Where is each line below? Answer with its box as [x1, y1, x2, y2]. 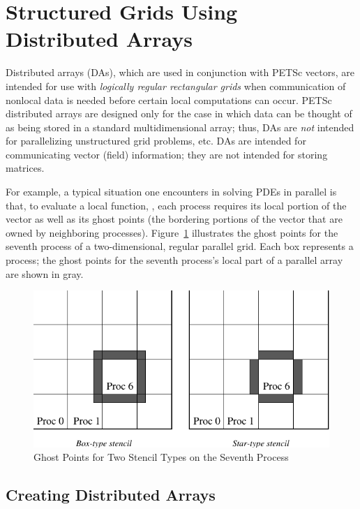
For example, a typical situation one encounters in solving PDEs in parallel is [6, 184, 337, 199]
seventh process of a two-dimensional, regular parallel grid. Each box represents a [6, 239, 354, 253]
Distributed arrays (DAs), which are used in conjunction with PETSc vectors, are [6, 65, 354, 80]
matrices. [6, 161, 45, 175]
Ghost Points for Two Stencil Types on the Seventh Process [33, 450, 289, 464]
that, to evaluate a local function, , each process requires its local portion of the [6, 198, 347, 212]
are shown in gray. [6, 266, 84, 281]
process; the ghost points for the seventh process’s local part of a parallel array [6, 253, 343, 267]
